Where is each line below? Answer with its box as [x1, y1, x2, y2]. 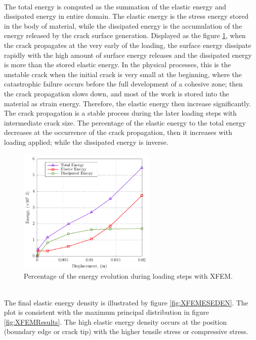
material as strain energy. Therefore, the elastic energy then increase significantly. [4, 98, 251, 108]
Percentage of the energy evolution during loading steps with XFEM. [24, 271, 233, 281]
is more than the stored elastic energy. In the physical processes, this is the [4, 59, 231, 70]
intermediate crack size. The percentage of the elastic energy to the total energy [4, 117, 246, 127]
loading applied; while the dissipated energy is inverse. [4, 136, 169, 147]
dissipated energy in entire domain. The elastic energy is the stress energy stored [4, 11, 249, 21]
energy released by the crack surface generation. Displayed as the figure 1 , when [4, 30, 246, 41]
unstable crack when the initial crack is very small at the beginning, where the [4, 69, 242, 79]
